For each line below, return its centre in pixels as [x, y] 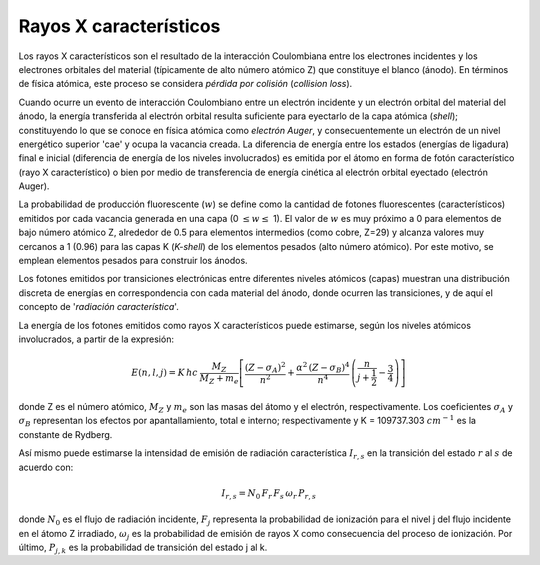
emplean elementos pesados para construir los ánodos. [133, 261]
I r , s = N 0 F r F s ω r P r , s [269, 494]
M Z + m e [219, 379]
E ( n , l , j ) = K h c [165, 373]
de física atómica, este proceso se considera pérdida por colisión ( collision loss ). [185, 84]
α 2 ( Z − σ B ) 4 [323, 367]
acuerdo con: [46, 467]
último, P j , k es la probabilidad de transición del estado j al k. [143, 548]
